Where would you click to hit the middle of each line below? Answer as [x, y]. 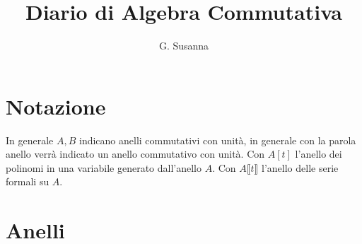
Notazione [56, 106]
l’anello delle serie [300, 167]
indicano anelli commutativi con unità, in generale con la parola [218, 140]
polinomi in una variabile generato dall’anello [104, 167]
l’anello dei [319, 154]
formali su [28, 181]
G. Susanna [184, 46]
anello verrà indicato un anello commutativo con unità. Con [135, 154]
